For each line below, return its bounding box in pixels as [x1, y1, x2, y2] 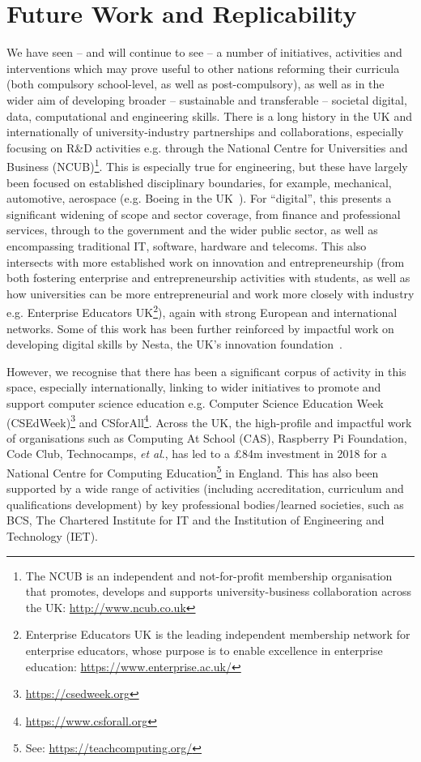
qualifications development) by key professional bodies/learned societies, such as [6, 495, 404, 512]
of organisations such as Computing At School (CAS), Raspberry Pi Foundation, [6, 429, 407, 446]
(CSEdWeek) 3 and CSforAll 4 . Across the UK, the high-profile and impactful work [6, 411, 412, 430]
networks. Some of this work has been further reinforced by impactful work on [6, 319, 394, 336]
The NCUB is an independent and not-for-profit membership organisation [25, 567, 393, 584]
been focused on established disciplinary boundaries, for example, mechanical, [6, 173, 392, 190]
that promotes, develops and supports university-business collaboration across [25, 583, 412, 600]
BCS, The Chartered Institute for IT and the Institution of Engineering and [6, 512, 385, 529]
